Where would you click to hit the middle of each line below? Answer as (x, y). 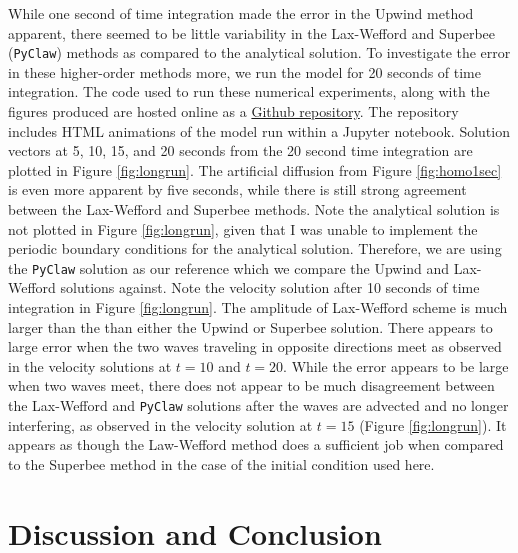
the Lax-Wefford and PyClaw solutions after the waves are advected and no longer (258, 405)
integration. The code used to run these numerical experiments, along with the (249, 91)
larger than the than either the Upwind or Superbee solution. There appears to (250, 326)
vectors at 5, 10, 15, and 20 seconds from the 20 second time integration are (240, 150)
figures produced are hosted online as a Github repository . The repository (233, 111)
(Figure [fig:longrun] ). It (433, 424)
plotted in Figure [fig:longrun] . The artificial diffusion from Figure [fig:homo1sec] (255, 169)
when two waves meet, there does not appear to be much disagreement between (251, 385)
